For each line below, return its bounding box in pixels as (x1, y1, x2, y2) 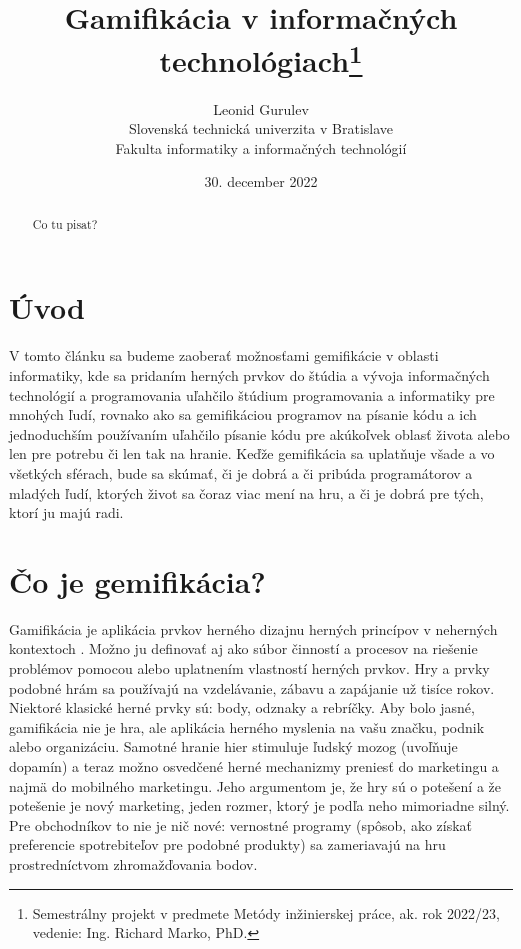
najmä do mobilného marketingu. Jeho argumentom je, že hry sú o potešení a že (9, 775, 501, 796)
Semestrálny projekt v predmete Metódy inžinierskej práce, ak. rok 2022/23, (32, 902, 500, 923)
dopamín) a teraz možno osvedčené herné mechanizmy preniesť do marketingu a (9, 756, 499, 777)
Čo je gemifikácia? (9, 560, 266, 601)
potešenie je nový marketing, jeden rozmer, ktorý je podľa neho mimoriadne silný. (9, 795, 510, 816)
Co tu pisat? (32, 215, 98, 232)
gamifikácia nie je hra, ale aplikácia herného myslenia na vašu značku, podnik (9, 716, 485, 737)
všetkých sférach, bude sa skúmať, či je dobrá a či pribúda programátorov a (9, 462, 473, 483)
